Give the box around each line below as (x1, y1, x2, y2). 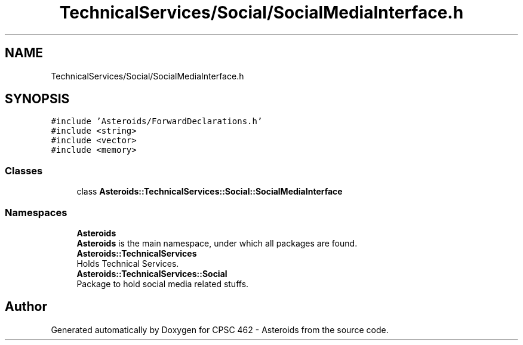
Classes (5, 164, 43, 177)
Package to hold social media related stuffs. (76, 278, 249, 289)
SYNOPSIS (5, 91, 70, 107)
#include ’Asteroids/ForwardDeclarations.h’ (51, 116, 263, 127)
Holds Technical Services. (76, 258, 179, 269)
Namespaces (5, 206, 67, 218)
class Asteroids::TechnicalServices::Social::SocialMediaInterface (76, 186, 343, 197)
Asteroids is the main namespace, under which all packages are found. (76, 238, 358, 248)
